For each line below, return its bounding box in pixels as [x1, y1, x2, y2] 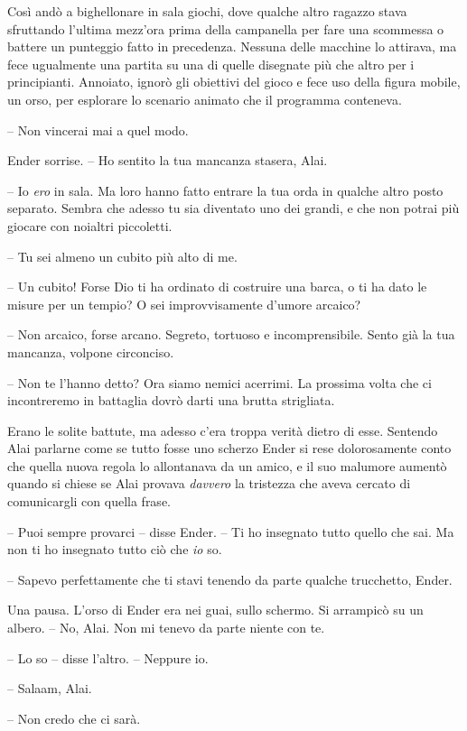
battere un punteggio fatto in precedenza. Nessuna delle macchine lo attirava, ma [7, 37, 457, 56]
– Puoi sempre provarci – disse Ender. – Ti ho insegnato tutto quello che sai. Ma [7, 522, 454, 541]
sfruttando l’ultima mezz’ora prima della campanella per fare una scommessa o [7, 19, 444, 38]
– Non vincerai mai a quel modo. [7, 120, 189, 139]
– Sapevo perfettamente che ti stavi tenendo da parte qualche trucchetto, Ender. [7, 569, 453, 588]
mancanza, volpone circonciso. [7, 342, 174, 361]
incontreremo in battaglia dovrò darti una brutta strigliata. [7, 391, 335, 410]
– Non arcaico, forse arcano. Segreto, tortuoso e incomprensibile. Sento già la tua [7, 325, 455, 344]
